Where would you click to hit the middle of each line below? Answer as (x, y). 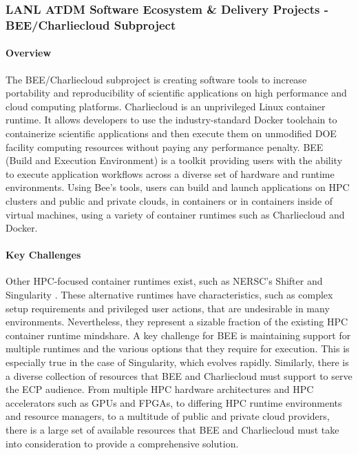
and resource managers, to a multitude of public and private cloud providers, (168, 416)
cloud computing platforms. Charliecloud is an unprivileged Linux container (166, 106)
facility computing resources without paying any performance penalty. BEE (165, 146)
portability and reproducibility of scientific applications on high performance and (176, 93)
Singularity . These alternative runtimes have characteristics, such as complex (169, 295)
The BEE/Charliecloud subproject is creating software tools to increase (156, 79)
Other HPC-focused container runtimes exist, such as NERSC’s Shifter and (164, 281)
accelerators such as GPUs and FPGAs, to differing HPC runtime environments (174, 402)
